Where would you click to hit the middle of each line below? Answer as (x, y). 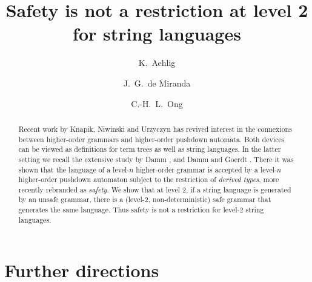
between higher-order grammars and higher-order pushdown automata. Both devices (151, 139)
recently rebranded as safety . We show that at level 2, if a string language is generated (155, 189)
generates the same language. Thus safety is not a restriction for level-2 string (141, 210)
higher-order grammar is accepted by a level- (207, 169)
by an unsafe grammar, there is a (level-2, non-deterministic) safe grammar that (145, 199)
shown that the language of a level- (74, 169)
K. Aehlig (157, 63)
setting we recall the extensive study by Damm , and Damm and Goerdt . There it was (156, 159)
